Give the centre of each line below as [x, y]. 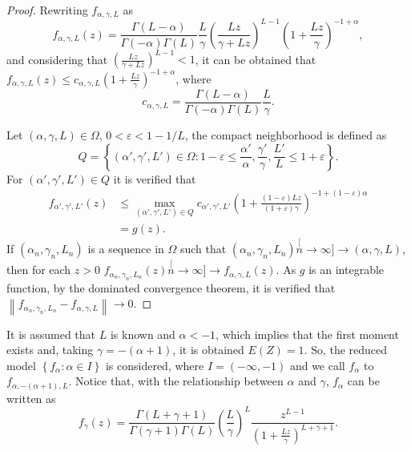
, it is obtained [208, 350]
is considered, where [155, 365]
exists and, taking [50, 350]
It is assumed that [51, 334]
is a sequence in [126, 249]
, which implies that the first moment [307, 334]
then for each [39, 270]
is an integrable [347, 270]
